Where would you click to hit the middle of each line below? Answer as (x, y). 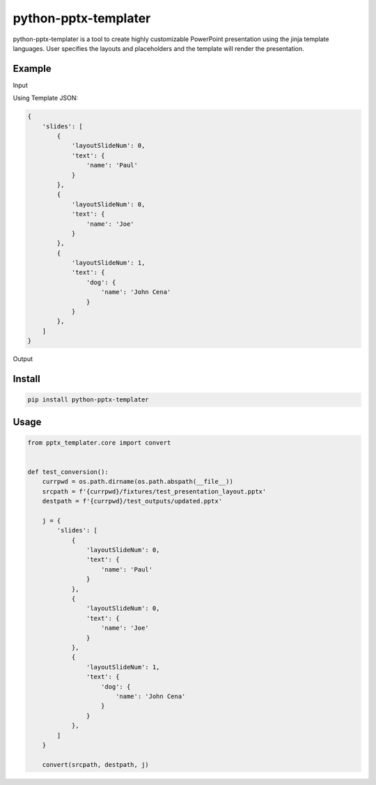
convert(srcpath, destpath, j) (95, 764)
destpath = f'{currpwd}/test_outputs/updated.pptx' (132, 501)
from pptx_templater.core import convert (99, 442)
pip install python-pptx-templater (88, 400)
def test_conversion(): (68, 472)
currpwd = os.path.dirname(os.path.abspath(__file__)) (138, 482)
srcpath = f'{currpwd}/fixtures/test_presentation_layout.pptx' (154, 491)
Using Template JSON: (45, 98)
